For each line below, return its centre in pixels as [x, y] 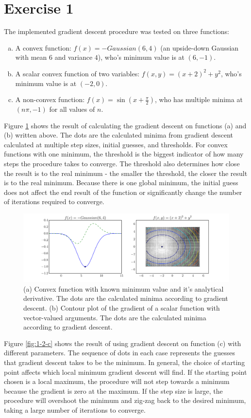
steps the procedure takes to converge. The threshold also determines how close [122, 164]
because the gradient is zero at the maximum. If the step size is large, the [113, 391]
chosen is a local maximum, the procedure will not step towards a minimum [117, 381]
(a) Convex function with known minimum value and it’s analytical [124, 288]
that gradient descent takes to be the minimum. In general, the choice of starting [125, 362]
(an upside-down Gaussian [200, 47]
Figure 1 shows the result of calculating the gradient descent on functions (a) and [125, 125]
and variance [74, 57]
